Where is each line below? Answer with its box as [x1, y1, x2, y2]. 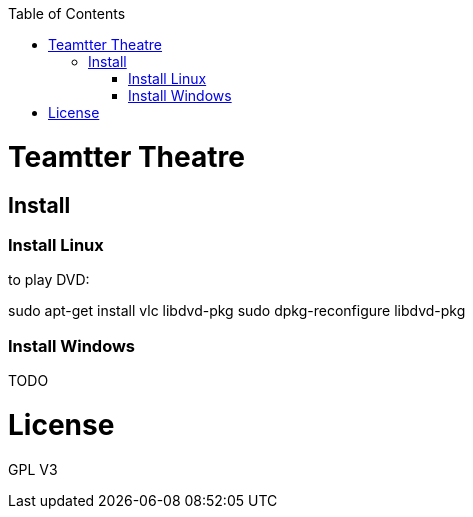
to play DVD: [8, 271, 90, 289]
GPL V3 [8, 460, 58, 478]
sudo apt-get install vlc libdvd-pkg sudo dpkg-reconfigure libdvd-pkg [8, 302, 466, 320]
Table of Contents [8, 5, 126, 22]
